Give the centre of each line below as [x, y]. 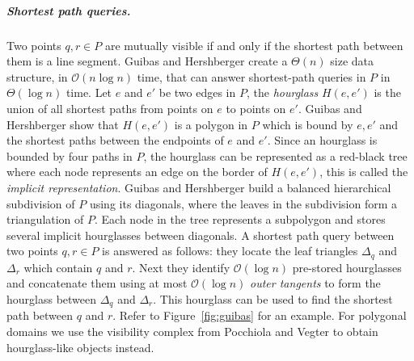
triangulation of [45, 219]
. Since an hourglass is [322, 140]
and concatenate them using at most [97, 283]
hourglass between [52, 298]
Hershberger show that [63, 124]
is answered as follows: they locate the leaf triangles [230, 251]
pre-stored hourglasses [347, 267]
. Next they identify [181, 267]
